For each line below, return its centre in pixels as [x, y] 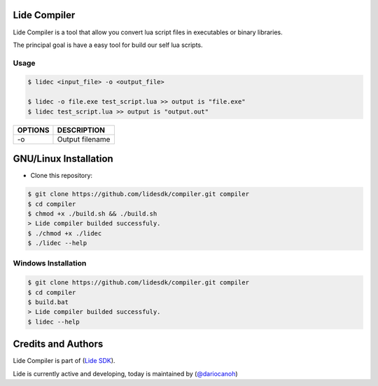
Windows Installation [50, 263]
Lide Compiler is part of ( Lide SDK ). [64, 361]
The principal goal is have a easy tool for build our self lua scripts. [108, 45]
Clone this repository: [62, 176]
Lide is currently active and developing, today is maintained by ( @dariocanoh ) [125, 373]
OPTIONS [33, 130]
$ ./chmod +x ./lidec [65, 233]
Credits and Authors [58, 344]
